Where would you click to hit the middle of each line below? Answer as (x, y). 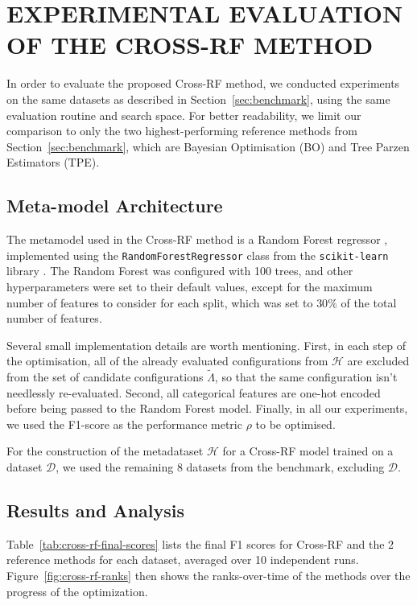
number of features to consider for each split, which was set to (160, 302)
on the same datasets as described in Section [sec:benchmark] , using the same (198, 99)
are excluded (378, 361)
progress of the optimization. (77, 591)
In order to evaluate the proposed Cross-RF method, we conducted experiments (203, 83)
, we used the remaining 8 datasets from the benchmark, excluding (220, 467)
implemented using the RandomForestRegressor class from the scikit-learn (198, 255)
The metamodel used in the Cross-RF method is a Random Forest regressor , (197, 239)
